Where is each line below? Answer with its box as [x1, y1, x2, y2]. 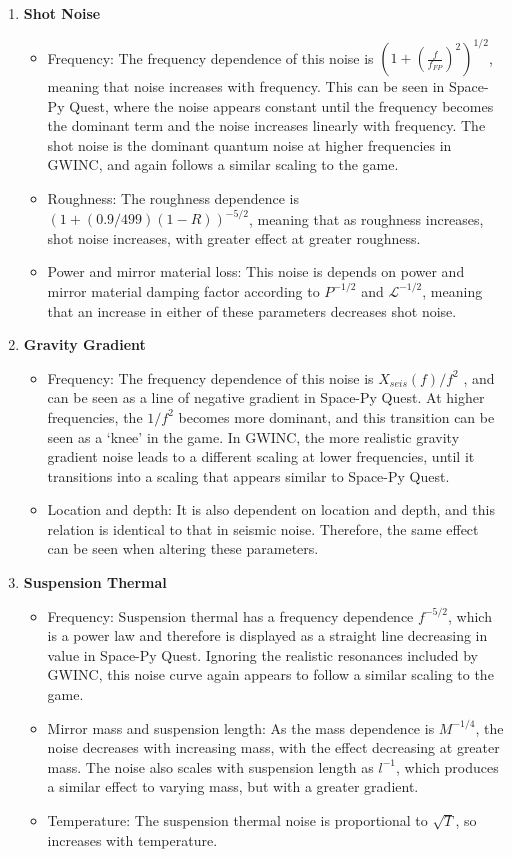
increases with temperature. [47, 829, 218, 850]
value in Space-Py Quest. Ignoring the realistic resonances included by [47, 644, 478, 665]
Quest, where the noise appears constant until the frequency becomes [69, 95, 494, 116]
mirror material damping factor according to [47, 280, 320, 301]
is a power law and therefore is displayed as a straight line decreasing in [47, 625, 488, 646]
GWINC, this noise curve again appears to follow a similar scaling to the [47, 664, 494, 685]
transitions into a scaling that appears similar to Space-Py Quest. [47, 465, 450, 486]
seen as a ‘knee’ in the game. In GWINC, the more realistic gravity [47, 426, 460, 447]
